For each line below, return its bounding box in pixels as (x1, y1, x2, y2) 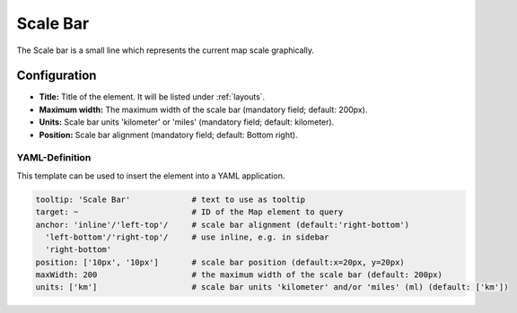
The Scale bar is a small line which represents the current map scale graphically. (16, 45, 314, 56)
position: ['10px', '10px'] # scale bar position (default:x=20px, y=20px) (35, 256, 406, 267)
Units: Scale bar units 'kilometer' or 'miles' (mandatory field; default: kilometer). (39, 117, 335, 127)
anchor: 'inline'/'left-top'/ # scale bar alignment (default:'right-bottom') (35, 220, 410, 230)
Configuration (16, 68, 97, 83)
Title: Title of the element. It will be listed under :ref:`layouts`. (39, 91, 266, 102)
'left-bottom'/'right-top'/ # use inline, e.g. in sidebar (45, 231, 329, 242)
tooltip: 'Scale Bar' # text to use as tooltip (35, 194, 306, 204)
